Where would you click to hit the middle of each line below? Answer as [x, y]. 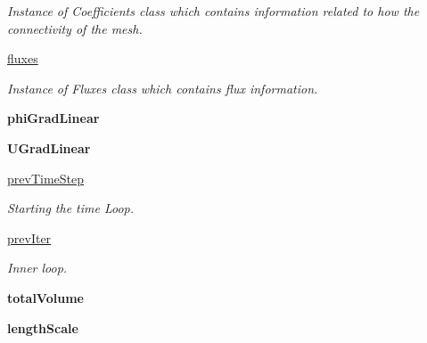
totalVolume [45, 297]
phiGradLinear [53, 118]
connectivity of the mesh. [75, 28]
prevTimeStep [45, 178]
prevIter [29, 237]
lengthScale [43, 327]
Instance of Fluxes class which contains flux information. [163, 88]
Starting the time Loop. [71, 208]
